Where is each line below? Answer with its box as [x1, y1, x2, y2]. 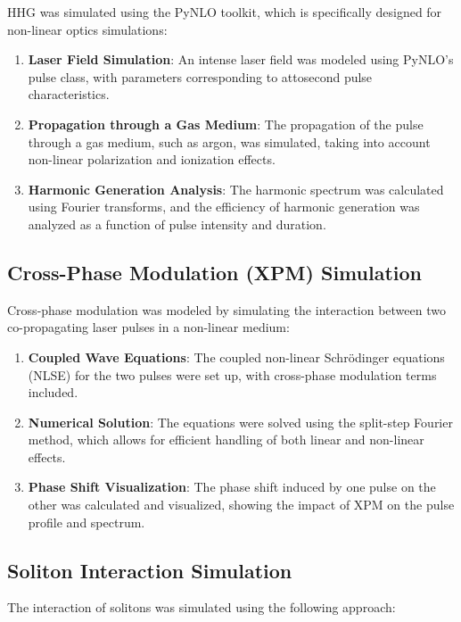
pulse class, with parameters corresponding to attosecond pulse [28, 67, 373, 86]
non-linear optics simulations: [7, 20, 168, 38]
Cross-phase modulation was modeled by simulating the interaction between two [7, 300, 446, 319]
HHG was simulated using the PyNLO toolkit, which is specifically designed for [7, 3, 442, 21]
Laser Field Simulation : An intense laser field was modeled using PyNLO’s [28, 50, 454, 69]
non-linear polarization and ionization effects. [28, 150, 276, 169]
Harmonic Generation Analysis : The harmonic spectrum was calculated [28, 179, 444, 198]
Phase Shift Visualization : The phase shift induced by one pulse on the [28, 477, 436, 496]
